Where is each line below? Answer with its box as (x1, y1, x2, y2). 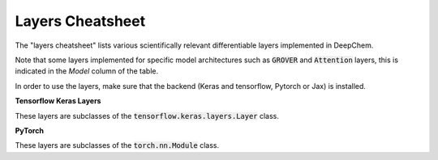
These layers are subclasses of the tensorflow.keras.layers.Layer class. (15, 111, 280, 120)
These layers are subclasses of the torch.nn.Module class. (15, 141, 220, 150)
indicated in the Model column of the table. (15, 66, 158, 76)
